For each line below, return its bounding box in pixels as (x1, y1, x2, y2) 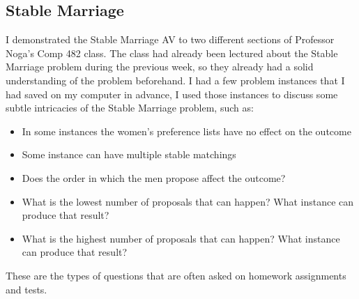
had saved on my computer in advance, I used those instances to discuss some (6, 86, 338, 101)
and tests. (6, 282, 47, 296)
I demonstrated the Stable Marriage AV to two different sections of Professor (6, 32, 335, 47)
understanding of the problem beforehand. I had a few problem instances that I (6, 72, 345, 87)
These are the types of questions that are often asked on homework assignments (6, 268, 346, 282)
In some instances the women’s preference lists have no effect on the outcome (22, 123, 351, 138)
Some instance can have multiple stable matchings (22, 147, 236, 162)
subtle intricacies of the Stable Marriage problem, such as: (6, 100, 254, 115)
